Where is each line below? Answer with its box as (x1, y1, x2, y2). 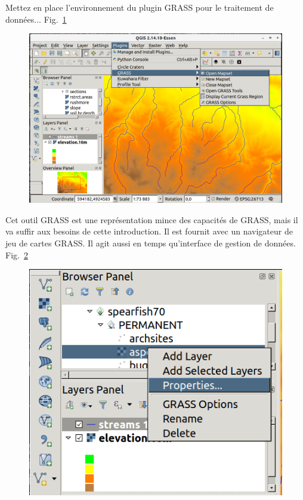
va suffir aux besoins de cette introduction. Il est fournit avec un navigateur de (5, 225, 293, 237)
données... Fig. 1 (5, 13, 67, 25)
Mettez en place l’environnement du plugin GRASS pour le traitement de (5, 1, 274, 13)
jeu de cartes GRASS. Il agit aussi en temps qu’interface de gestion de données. (5, 237, 296, 249)
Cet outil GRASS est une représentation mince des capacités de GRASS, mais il (5, 213, 298, 226)
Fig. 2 (5, 248, 28, 261)
